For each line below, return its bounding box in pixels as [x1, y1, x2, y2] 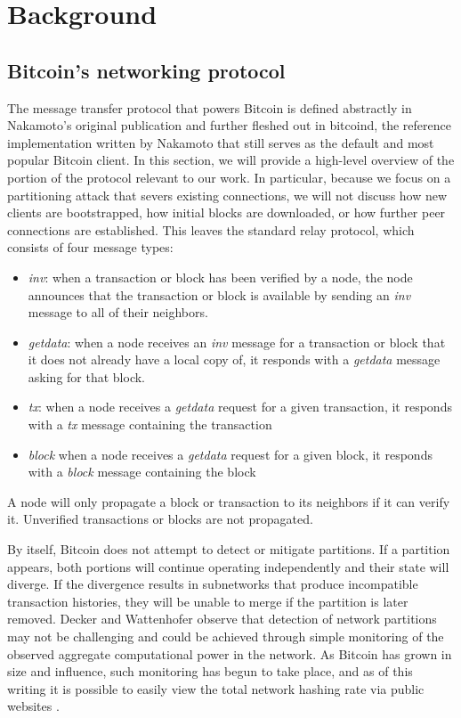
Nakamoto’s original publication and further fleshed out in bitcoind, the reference [7, 116, 451, 135]
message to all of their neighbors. [28, 303, 208, 322]
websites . [7, 697, 60, 715]
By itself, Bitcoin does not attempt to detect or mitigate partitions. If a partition [7, 540, 450, 559]
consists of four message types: [7, 238, 174, 257]
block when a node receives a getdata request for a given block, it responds [28, 445, 433, 463]
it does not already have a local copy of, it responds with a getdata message [28, 350, 441, 369]
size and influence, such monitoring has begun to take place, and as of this [7, 662, 413, 681]
